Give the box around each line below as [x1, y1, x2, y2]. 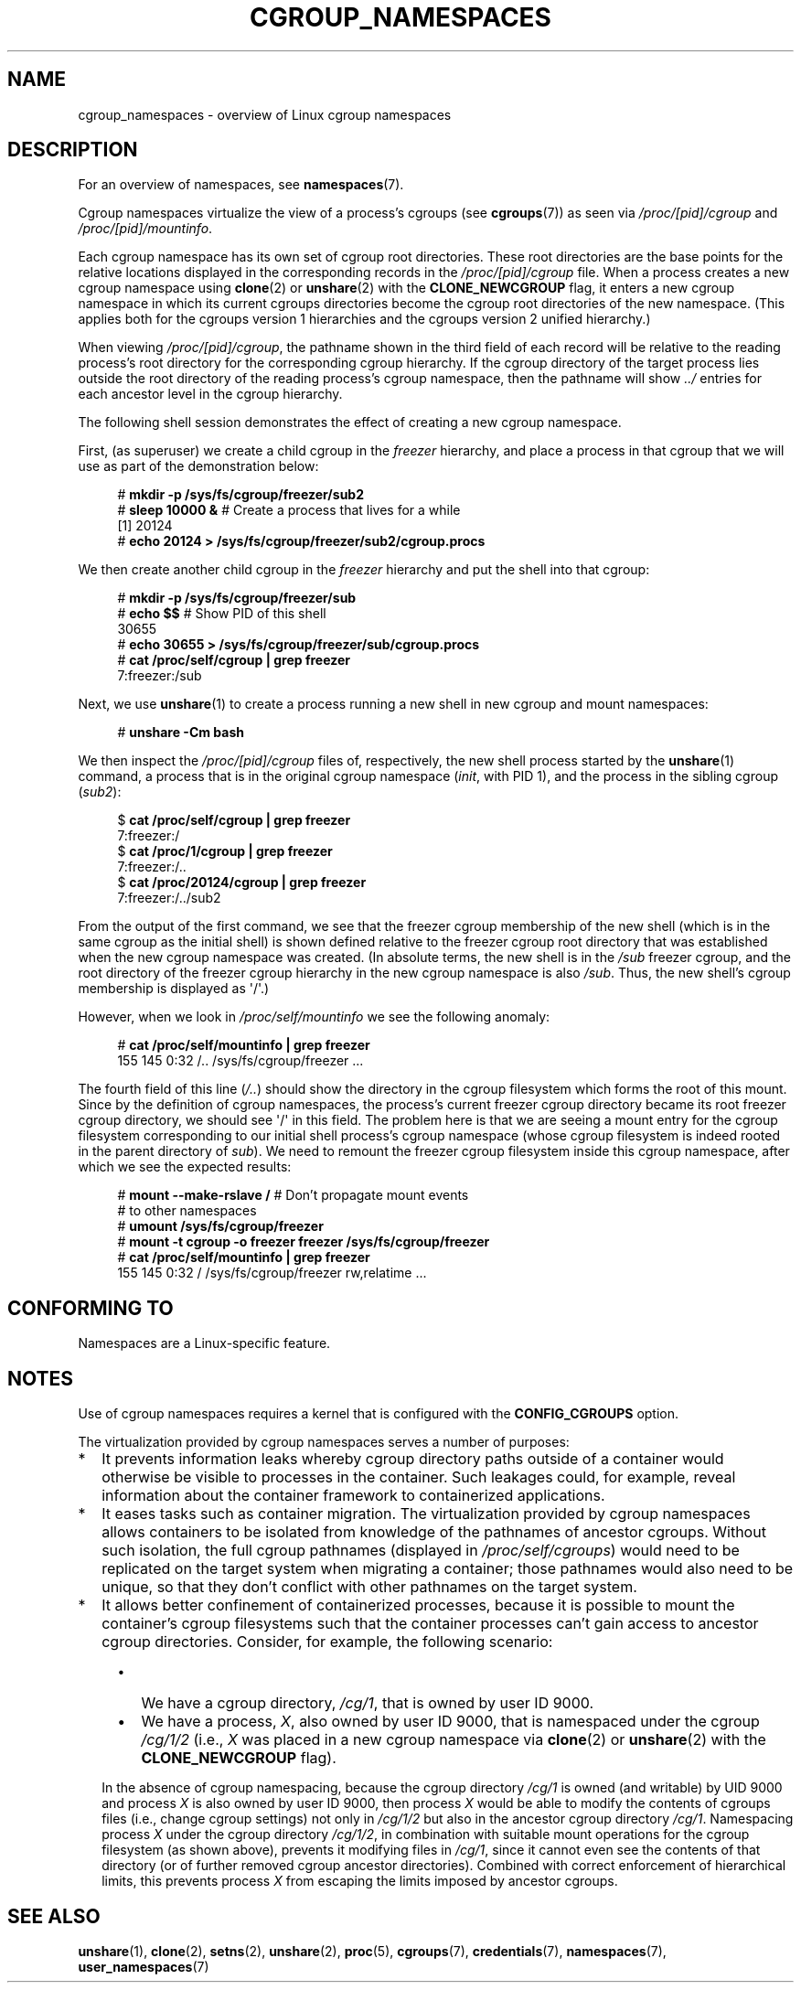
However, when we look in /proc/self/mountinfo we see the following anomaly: [78, 1009, 550, 1025]
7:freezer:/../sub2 [117, 890, 221, 906]
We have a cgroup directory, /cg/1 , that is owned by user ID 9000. [141, 1694, 594, 1713]
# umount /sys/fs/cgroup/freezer [117, 1218, 324, 1235]
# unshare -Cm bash [117, 724, 244, 741]
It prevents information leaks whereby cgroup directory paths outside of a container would [101, 1450, 724, 1469]
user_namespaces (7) [78, 1958, 209, 1974]
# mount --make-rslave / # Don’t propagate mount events [117, 1187, 469, 1204]
